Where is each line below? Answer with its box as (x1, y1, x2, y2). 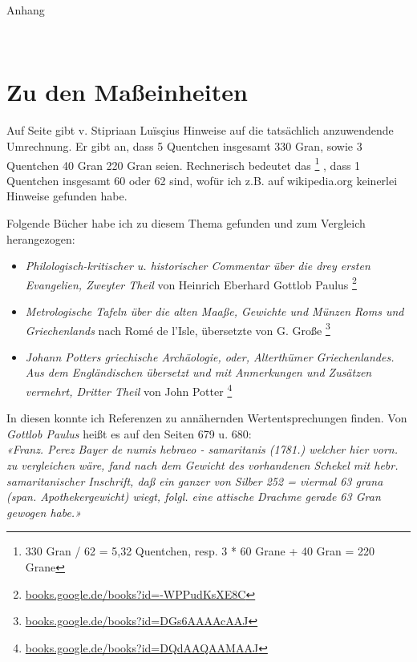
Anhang (6, 2, 45, 18)
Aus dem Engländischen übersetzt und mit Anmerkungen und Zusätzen (25, 364, 372, 381)
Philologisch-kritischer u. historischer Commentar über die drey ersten (25, 257, 370, 274)
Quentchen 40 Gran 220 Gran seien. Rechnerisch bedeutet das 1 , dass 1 (6, 154, 361, 173)
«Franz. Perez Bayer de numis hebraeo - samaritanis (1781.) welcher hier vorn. (6, 441, 398, 458)
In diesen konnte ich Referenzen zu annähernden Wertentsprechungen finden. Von (6, 410, 407, 426)
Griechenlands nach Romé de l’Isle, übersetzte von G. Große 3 (25, 319, 330, 338)
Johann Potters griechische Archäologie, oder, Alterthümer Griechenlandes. (25, 348, 395, 365)
